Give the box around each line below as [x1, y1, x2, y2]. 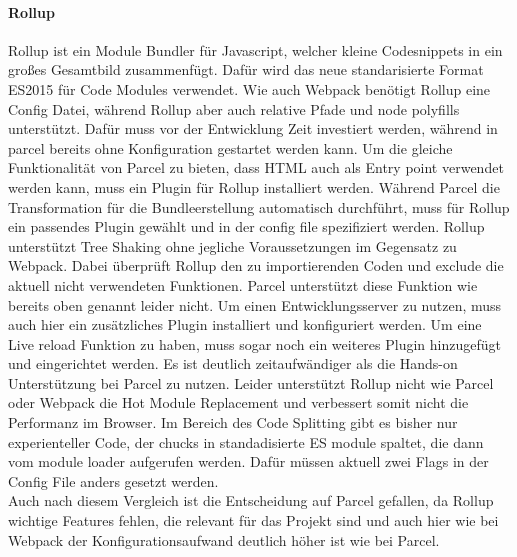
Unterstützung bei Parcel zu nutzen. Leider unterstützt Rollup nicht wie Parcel [8, 372, 494, 393]
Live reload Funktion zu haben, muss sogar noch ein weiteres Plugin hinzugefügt [8, 333, 501, 354]
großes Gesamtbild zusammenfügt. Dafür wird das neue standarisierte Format [8, 59, 484, 80]
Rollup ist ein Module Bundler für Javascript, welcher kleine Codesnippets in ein [8, 39, 503, 60]
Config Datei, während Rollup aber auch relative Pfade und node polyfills [8, 98, 460, 119]
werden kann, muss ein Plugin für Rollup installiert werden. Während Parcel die [8, 176, 500, 197]
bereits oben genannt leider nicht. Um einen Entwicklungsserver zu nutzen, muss [8, 294, 502, 315]
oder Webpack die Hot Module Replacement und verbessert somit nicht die [8, 392, 469, 413]
